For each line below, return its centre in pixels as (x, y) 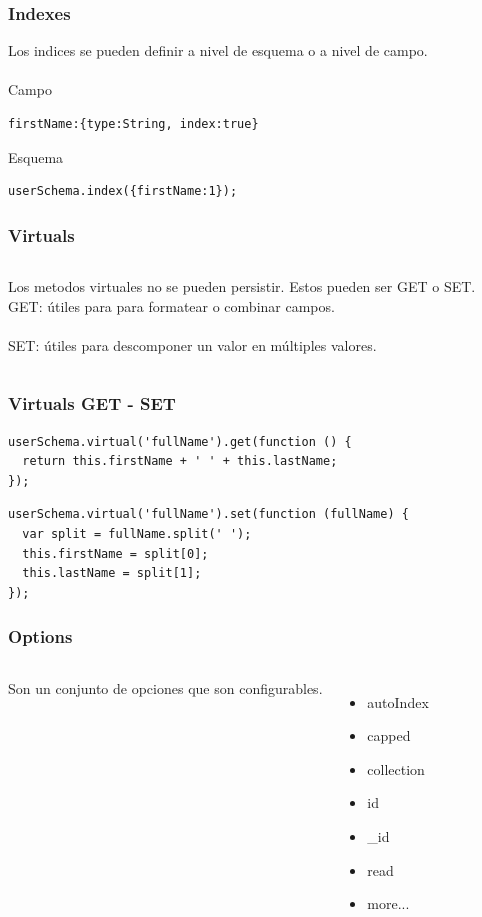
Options (40, 636)
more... (388, 903)
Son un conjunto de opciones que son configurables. (165, 687)
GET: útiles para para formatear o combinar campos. (171, 305)
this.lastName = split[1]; (112, 573)
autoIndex (398, 701)
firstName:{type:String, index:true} (133, 124)
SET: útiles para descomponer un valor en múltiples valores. (192, 344)
